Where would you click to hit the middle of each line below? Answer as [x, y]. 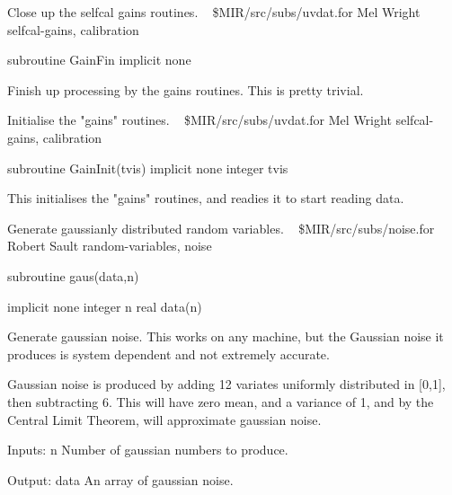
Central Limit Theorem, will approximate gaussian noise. [164, 419]
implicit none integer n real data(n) [105, 306]
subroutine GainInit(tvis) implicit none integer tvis [148, 168]
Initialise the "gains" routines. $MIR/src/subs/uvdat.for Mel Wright [199, 120]
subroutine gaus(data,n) [73, 275]
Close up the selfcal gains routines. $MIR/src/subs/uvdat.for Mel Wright [214, 12]
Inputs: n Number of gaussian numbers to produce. [148, 450]
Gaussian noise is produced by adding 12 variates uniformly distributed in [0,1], [226, 384]
